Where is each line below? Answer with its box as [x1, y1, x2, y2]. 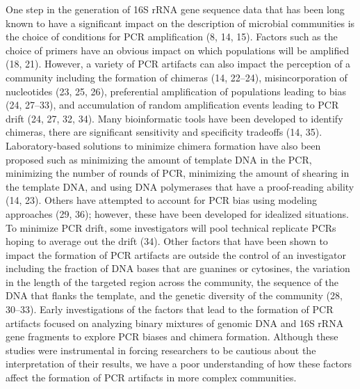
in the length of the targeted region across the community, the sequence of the [6, 274, 339, 289]
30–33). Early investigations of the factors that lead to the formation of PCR [6, 302, 334, 317]
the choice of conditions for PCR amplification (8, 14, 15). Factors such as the [6, 29, 338, 44]
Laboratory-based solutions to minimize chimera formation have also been [6, 138, 321, 152]
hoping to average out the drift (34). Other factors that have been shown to [6, 234, 328, 248]
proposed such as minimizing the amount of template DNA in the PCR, [6, 152, 312, 166]
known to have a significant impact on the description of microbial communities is [6, 15, 355, 30]
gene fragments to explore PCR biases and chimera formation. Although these [6, 329, 338, 344]
